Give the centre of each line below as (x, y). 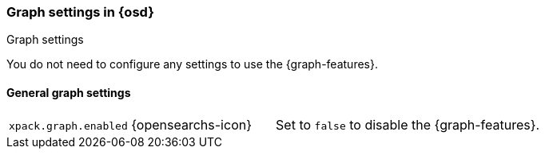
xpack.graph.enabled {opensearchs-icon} (130, 124)
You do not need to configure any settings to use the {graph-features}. (192, 64)
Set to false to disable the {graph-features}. (408, 124)
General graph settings (69, 92)
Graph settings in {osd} (80, 12)
